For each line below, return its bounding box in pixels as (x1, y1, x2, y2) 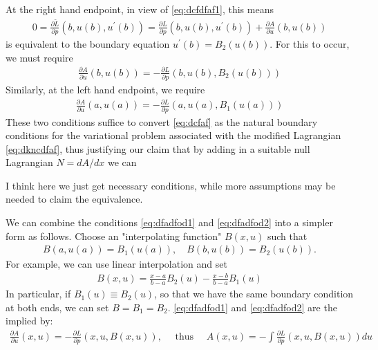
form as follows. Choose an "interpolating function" (6, 228, 222, 243)
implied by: (6, 313, 53, 328)
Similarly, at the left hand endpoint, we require (6, 82, 205, 97)
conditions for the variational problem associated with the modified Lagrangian (6, 128, 341, 142)
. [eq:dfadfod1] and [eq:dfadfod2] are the (167, 300, 337, 314)
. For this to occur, (270, 37, 350, 51)
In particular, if (6, 286, 71, 301)
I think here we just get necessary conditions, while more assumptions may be (6, 178, 336, 192)
